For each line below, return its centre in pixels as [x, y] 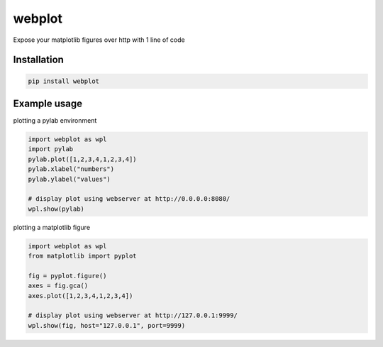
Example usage [48, 103]
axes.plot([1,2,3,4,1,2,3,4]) [81, 296]
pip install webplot [63, 81]
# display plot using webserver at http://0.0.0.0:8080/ [129, 199]
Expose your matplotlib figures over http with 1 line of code [99, 40]
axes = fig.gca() [58, 286]
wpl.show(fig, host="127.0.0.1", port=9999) [107, 325]
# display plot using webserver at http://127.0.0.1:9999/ [133, 315]
